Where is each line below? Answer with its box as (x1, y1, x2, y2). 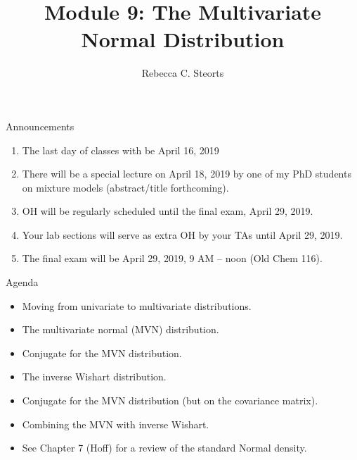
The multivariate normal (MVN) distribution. (22, 322, 219, 337)
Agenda (6, 275, 39, 290)
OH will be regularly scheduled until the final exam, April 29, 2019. (22, 204, 313, 218)
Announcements (6, 118, 74, 133)
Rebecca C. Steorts (141, 66, 224, 80)
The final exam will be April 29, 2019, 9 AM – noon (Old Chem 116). (22, 251, 323, 266)
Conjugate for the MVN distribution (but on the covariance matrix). (22, 393, 318, 408)
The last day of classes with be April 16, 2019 (22, 142, 219, 157)
